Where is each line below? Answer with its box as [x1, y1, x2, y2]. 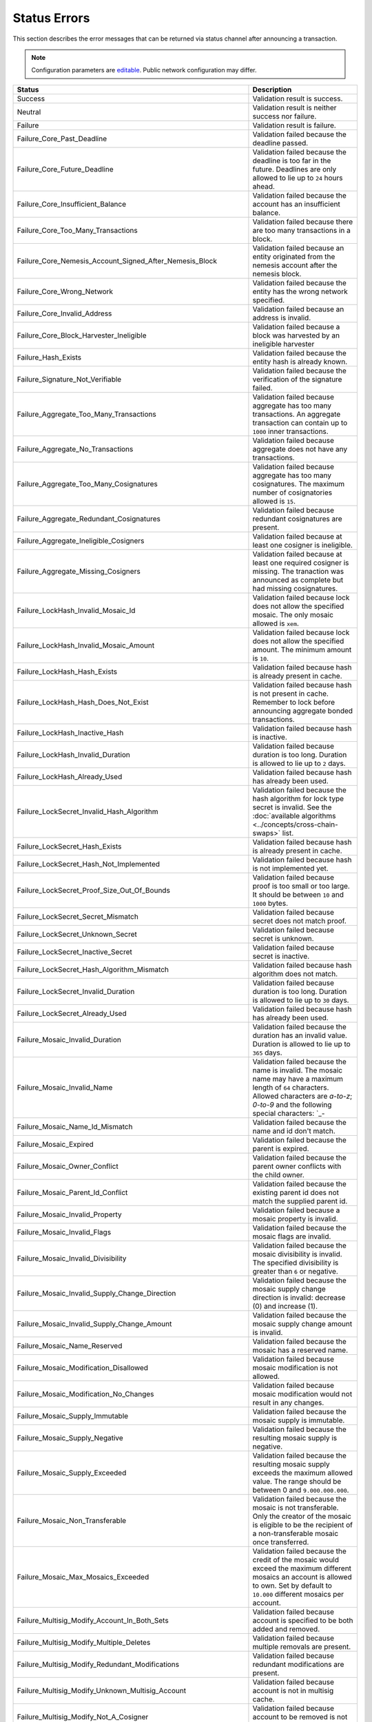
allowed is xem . [252, 619, 300, 628]
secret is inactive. [252, 951, 310, 961]
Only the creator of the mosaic [252, 1511, 351, 1521]
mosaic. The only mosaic [252, 610, 334, 619]
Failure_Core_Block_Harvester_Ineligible [17, 331, 147, 340]
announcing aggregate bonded [252, 706, 353, 716]
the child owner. [252, 1170, 304, 1179]
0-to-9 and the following [252, 1099, 332, 1109]
